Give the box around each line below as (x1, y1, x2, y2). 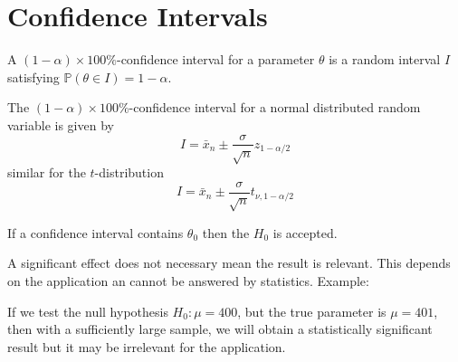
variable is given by (7, 115, 114, 134)
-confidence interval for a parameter (116, 50, 315, 69)
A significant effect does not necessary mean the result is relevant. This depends (7, 253, 451, 272)
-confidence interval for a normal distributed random (129, 98, 421, 117)
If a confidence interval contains (7, 223, 184, 242)
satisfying (7, 67, 60, 86)
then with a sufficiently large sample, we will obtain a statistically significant (7, 319, 433, 338)
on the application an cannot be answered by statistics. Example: (7, 271, 369, 290)
